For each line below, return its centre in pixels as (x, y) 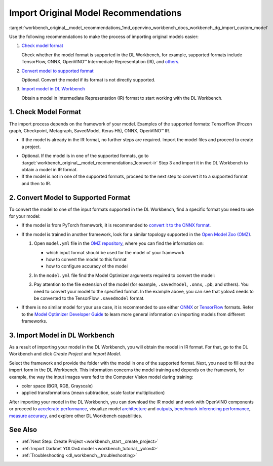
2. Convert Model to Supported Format (70, 197)
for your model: (25, 216)
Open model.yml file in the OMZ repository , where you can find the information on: (119, 243)
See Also (23, 430)
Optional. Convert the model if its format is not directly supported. (88, 79)
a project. (31, 147)
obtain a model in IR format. (50, 169)
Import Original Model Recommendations (96, 13)
